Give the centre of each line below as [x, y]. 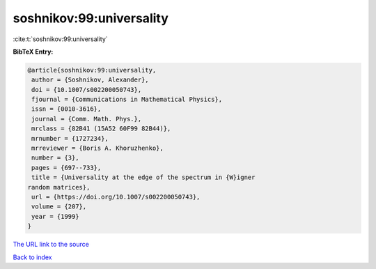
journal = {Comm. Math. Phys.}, [87, 119]
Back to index [32, 257]
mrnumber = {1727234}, [70, 138]
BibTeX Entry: [33, 52]
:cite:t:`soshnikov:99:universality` [60, 39]
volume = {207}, [59, 207]
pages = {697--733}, [66, 168]
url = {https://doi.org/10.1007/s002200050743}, [116, 197]
